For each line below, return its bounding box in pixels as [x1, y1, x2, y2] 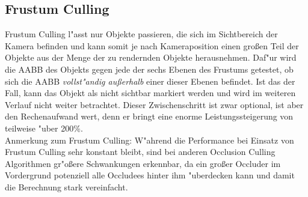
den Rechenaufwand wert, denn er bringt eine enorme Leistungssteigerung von [5, 110, 294, 123]
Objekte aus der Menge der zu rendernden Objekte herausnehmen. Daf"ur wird [5, 51, 297, 64]
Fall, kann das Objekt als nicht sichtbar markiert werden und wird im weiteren [5, 86, 296, 99]
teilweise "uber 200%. [5, 121, 83, 134]
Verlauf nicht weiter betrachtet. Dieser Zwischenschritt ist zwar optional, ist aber [5, 98, 304, 111]
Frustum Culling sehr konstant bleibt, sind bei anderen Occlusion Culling [5, 145, 276, 158]
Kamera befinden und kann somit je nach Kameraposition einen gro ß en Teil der [5, 39, 299, 52]
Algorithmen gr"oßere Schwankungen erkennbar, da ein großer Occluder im [5, 157, 281, 169]
